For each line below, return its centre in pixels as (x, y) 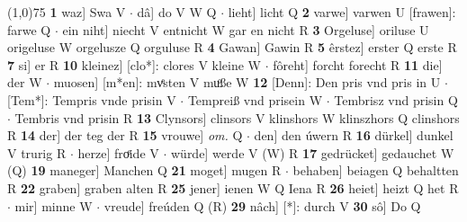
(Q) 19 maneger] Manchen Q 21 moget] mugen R (144, 170)
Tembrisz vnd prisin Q (396, 99)
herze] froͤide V (118, 152)
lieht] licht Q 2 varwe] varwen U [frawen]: (342, 12)
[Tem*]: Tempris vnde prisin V (92, 99)
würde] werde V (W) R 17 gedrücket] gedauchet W (312, 152)
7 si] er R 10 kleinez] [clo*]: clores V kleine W (135, 64)
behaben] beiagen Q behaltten (376, 170)
